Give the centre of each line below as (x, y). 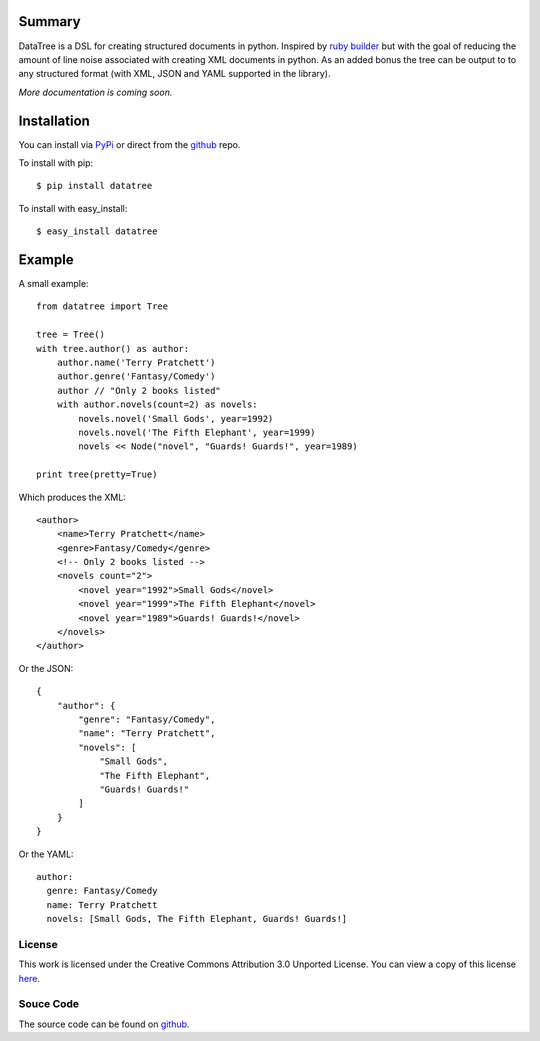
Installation (54, 120)
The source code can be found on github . (104, 1024)
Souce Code (49, 1004)
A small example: (53, 284)
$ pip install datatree (94, 186)
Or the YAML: (46, 854)
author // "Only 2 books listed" (139, 390)
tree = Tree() (70, 334)
